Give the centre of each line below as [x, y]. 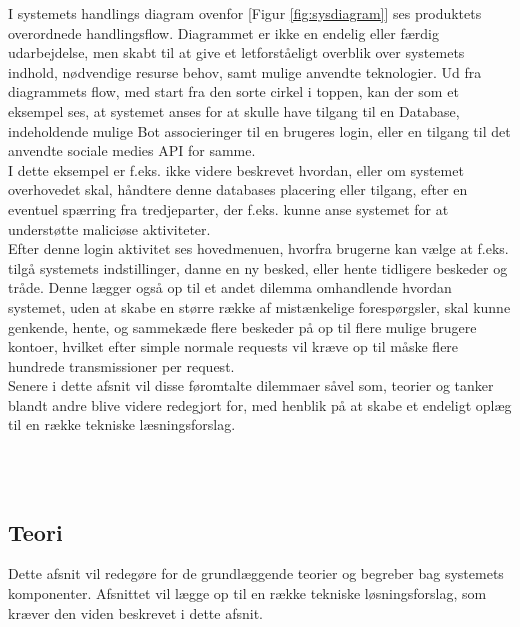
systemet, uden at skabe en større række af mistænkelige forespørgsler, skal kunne [259, 306]
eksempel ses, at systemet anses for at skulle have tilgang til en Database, [234, 110]
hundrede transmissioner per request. [121, 365]
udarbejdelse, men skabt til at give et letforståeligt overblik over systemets [236, 52]
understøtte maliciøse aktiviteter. [109, 228]
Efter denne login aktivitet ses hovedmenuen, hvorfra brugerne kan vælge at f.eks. [258, 248]
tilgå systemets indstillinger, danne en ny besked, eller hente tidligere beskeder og [258, 267]
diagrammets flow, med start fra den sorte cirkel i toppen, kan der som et [233, 91]
